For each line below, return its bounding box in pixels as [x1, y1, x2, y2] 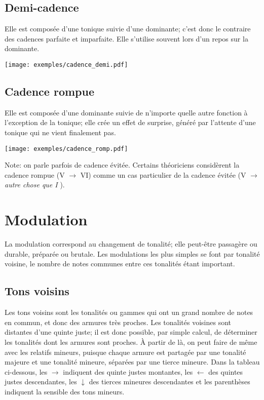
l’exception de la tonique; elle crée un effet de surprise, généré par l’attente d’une [5, 117, 256, 128]
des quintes [208, 366, 243, 377]
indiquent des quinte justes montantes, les [63, 366, 193, 377]
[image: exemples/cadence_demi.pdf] [5, 61, 128, 68]
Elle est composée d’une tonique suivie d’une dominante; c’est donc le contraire [5, 23, 251, 34]
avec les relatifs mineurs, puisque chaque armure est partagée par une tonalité [5, 346, 246, 357]
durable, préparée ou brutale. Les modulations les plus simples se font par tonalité [5, 248, 260, 259]
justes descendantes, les [5, 376, 77, 387]
